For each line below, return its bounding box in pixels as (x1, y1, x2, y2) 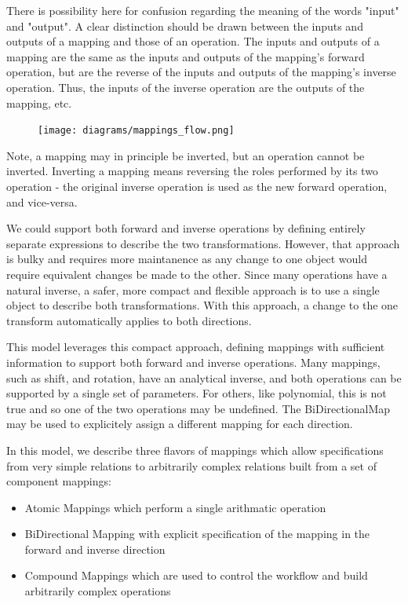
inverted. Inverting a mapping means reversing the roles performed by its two (6, 163, 378, 179)
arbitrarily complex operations (24, 583, 171, 599)
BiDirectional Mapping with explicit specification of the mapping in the (24, 525, 370, 542)
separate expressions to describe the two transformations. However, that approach (6, 235, 400, 251)
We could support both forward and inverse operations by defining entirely (6, 220, 366, 236)
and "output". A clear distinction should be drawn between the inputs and (6, 17, 363, 34)
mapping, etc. (6, 94, 72, 111)
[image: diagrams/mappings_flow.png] (38, 125, 235, 137)
